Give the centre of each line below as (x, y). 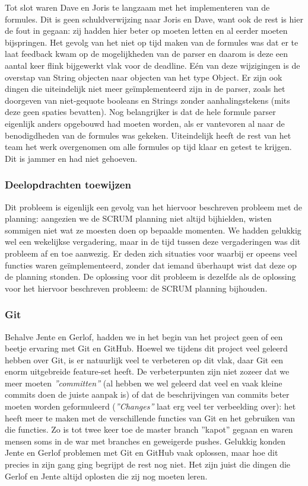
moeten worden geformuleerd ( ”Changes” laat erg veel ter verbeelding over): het (150, 406)
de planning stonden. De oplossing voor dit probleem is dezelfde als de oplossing (150, 276)
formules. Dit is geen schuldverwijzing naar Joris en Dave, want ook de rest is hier (154, 19)
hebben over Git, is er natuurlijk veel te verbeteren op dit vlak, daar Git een (144, 359)
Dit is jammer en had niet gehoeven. (71, 158)
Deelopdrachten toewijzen (68, 185)
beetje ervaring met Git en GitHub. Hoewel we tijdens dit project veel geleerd (146, 348)
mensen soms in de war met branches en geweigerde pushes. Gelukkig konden (145, 441)
